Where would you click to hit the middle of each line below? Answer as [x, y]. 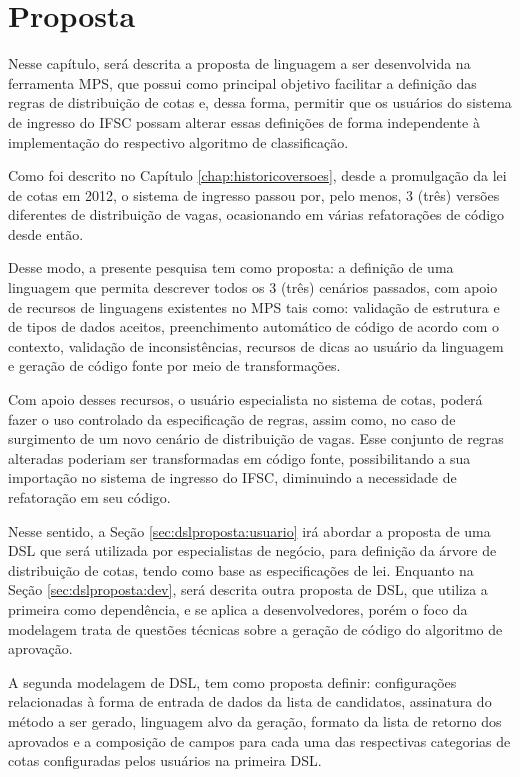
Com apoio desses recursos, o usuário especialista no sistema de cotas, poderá [245, 399]
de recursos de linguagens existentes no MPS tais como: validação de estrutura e [254, 306]
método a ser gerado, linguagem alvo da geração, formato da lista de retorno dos [255, 720]
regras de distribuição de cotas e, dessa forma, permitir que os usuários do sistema [260, 102]
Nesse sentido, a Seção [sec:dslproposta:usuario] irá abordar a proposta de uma [249, 530]
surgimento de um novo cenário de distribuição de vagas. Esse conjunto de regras [256, 438]
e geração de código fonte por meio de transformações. [174, 365]
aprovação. [40, 648]
